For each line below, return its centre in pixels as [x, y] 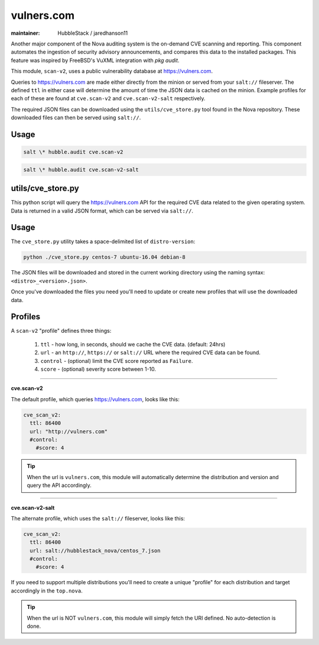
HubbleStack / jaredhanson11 [93, 33]
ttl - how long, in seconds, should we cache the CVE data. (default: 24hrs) [133, 344]
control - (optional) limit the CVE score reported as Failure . [117, 361]
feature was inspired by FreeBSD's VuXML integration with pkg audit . [95, 60]
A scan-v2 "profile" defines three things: [61, 331]
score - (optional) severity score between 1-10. [98, 369]
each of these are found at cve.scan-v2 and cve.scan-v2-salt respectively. [108, 99]
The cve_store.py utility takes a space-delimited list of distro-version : [103, 241]
